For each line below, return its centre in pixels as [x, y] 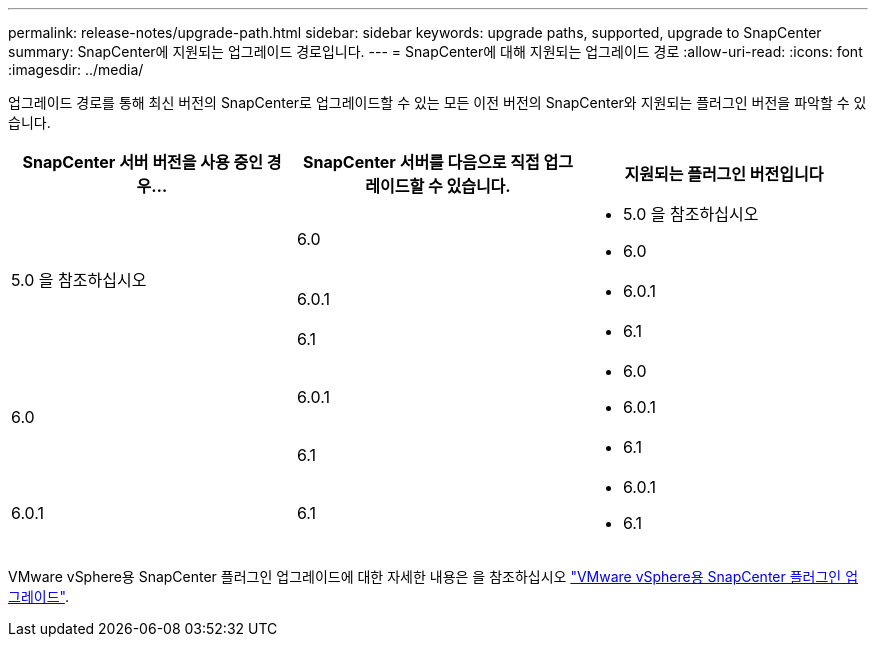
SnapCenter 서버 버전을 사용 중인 [142, 162]
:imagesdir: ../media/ [76, 69]
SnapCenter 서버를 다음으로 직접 [421, 162]
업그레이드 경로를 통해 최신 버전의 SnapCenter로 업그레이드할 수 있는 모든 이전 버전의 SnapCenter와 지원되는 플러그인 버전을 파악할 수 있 [437, 102]
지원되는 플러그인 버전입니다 [724, 174]
